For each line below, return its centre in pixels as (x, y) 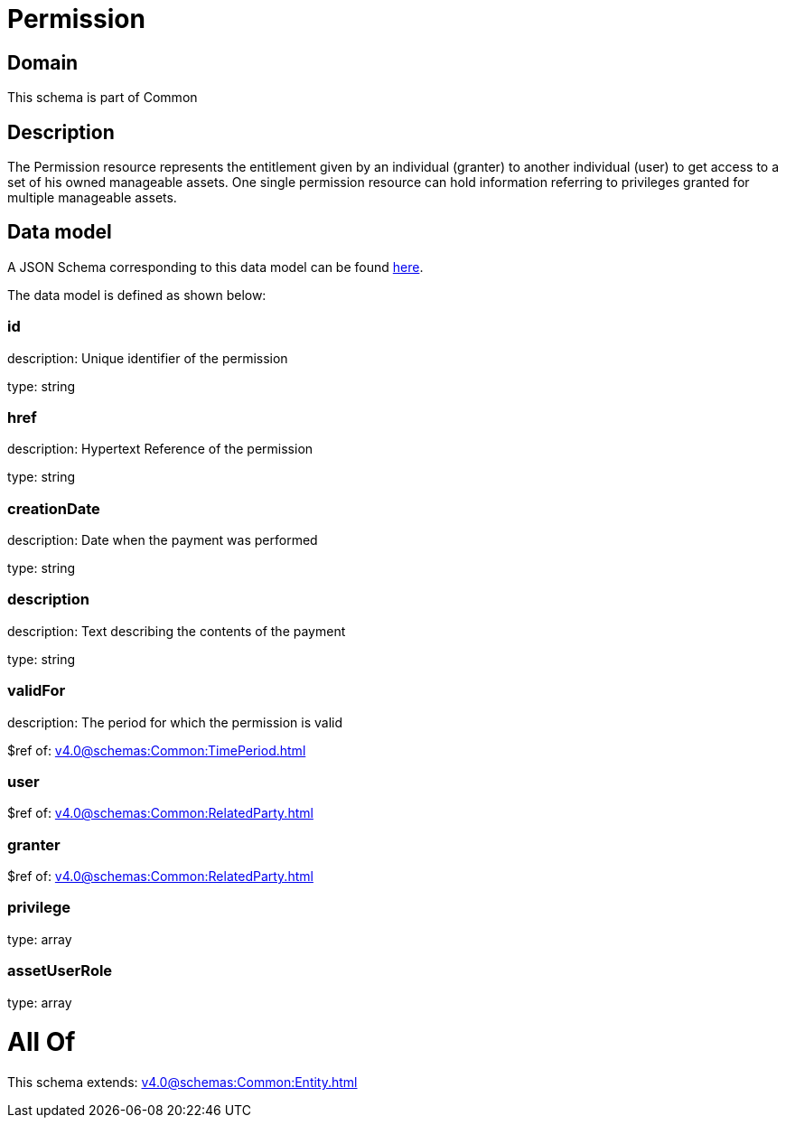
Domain (43, 62)
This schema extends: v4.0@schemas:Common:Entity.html (182, 1083)
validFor (37, 691)
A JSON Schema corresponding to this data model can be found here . (215, 267)
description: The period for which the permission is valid (175, 722)
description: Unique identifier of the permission (148, 358)
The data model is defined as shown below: (137, 295)
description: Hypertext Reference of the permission (160, 449)
